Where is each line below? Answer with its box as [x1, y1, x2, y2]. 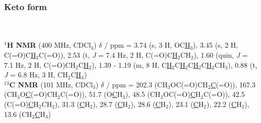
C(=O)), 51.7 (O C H [60, 89, 123, 99]
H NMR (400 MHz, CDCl [7, 40, 91, 50]
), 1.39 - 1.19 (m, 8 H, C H [91, 59, 172, 70]
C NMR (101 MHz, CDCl [9, 79, 93, 89]
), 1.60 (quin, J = [193, 50, 248, 60]
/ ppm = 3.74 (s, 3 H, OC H [104, 40, 190, 50]
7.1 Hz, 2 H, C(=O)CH [4, 59, 76, 70]
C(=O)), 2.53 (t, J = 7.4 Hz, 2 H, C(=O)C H [39, 50, 178, 60]
